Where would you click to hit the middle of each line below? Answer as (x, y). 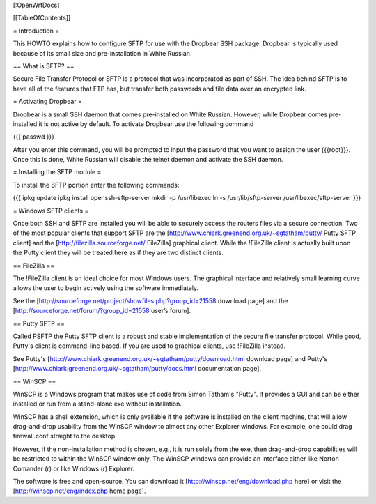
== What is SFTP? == (44, 66)
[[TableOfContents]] (42, 18)
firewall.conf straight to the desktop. (65, 436)
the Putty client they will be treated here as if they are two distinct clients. (118, 253)
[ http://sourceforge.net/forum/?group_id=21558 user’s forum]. (102, 311)
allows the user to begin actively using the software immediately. (105, 288)
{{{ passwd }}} (34, 137)
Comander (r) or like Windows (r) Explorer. (74, 468)
